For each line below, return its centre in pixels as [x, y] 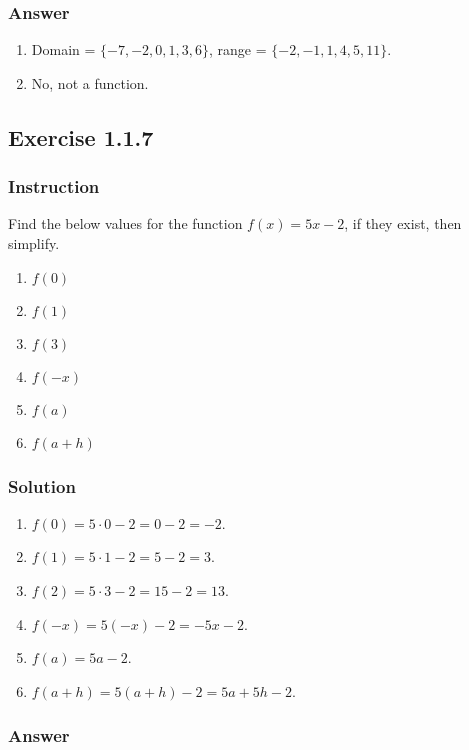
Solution [42, 485]
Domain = [63, 49]
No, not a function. [90, 82]
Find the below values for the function [125, 223]
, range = [238, 49]
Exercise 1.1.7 [81, 136]
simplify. [34, 243]
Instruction [54, 186]
